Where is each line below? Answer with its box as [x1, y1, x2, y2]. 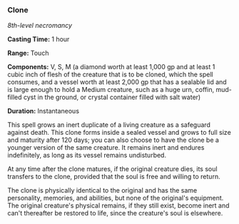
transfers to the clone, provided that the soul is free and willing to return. [7, 173, 220, 181]
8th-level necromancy [7, 21, 73, 30]
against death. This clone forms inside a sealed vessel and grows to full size [7, 128, 232, 137]
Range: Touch [7, 49, 49, 58]
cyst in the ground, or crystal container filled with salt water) [24, 93, 201, 101]
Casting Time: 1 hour [7, 35, 70, 44]
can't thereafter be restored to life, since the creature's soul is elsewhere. [7, 209, 223, 218]
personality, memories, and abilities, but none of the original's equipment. [7, 194, 224, 203]
